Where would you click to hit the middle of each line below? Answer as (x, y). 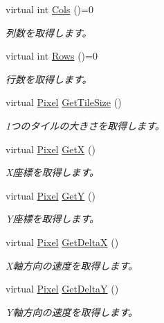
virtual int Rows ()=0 (52, 56)
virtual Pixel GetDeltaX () (62, 242)
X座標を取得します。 (53, 172)
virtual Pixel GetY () (51, 195)
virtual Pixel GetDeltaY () (62, 289)
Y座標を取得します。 (53, 219)
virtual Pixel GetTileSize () (64, 102)
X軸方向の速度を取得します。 (72, 265)
